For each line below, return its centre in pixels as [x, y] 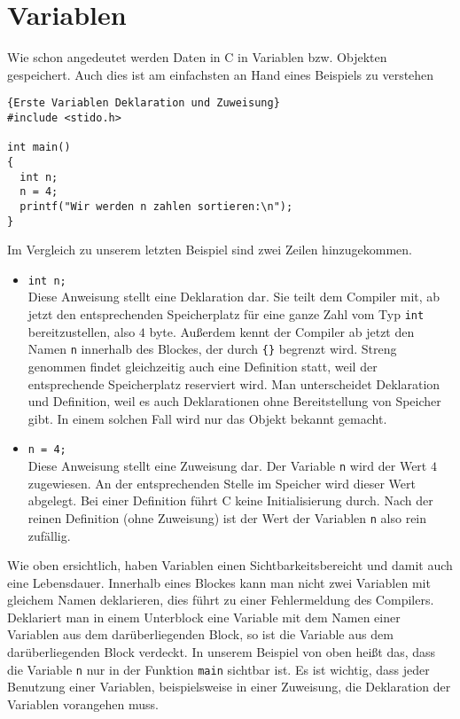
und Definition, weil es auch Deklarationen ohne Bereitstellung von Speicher [234, 401]
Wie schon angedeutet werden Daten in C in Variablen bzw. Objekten [197, 57]
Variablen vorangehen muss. [83, 703]
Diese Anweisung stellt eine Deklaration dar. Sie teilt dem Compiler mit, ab [234, 297]
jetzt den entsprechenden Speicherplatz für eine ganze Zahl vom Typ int [226, 314]
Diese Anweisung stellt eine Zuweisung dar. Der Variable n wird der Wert [227, 465]
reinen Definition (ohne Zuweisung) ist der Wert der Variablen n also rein [227, 517]
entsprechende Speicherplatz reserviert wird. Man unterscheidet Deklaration [234, 383]
